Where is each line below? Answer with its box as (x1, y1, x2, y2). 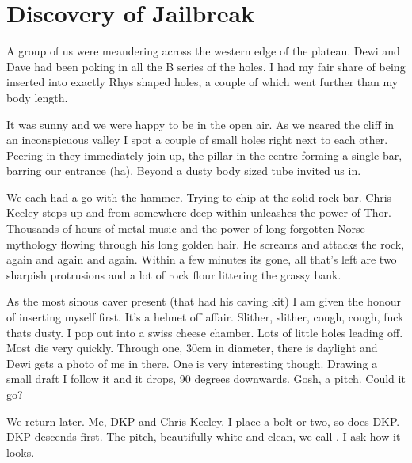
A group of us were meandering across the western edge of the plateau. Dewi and (6, 43, 400, 59)
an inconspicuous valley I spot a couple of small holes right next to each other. (6, 131, 388, 148)
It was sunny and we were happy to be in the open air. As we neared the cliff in (6, 116, 395, 132)
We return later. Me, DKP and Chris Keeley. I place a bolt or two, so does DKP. (6, 412, 400, 429)
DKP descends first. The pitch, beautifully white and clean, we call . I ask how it (6, 428, 401, 445)
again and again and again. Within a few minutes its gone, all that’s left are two (6, 251, 397, 268)
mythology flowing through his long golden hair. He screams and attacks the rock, (6, 235, 405, 252)
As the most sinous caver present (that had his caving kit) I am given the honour (6, 293, 401, 309)
